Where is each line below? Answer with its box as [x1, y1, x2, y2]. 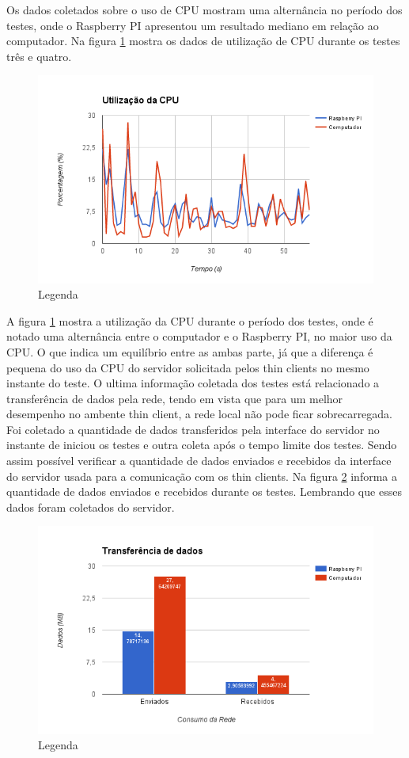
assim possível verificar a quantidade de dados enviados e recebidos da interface [6, 452, 392, 469]
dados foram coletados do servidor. [6, 498, 175, 515]
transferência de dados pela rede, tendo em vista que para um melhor [6, 390, 343, 406]
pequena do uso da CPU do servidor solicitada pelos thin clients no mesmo [6, 359, 369, 375]
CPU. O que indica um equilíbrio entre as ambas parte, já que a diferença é [6, 343, 373, 360]
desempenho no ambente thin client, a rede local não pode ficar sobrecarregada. [6, 406, 393, 422]
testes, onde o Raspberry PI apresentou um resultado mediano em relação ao [6, 17, 379, 33]
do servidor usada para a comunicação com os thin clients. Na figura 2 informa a [6, 467, 397, 484]
